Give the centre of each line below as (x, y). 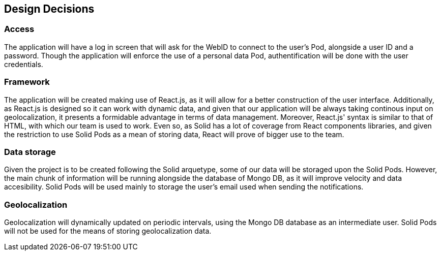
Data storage (30, 152)
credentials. (24, 64)
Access (19, 29)
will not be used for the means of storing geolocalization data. (108, 231)
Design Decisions (49, 9)
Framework (27, 82)
